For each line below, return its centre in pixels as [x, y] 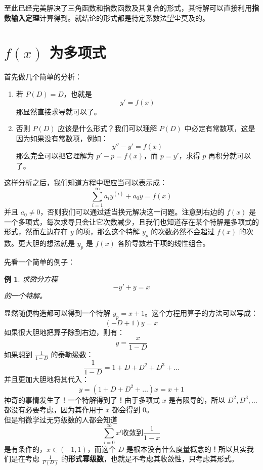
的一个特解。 [25, 296]
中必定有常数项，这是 [220, 128]
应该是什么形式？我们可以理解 [107, 128]
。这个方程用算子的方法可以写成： [202, 312]
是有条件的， [25, 448]
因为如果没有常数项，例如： [62, 138]
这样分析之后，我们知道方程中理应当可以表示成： [85, 182]
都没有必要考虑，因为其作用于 [54, 410]
